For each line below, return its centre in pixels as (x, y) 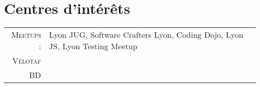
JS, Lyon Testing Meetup (93, 46)
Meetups (26, 35)
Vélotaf (27, 61)
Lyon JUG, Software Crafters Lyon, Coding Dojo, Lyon (146, 35)
